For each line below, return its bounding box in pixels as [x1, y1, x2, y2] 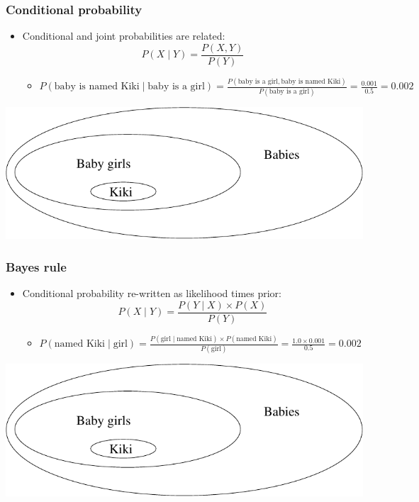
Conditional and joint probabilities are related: [22, 28, 225, 43]
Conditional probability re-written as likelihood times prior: [22, 286, 281, 301]
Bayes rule [6, 257, 67, 275]
